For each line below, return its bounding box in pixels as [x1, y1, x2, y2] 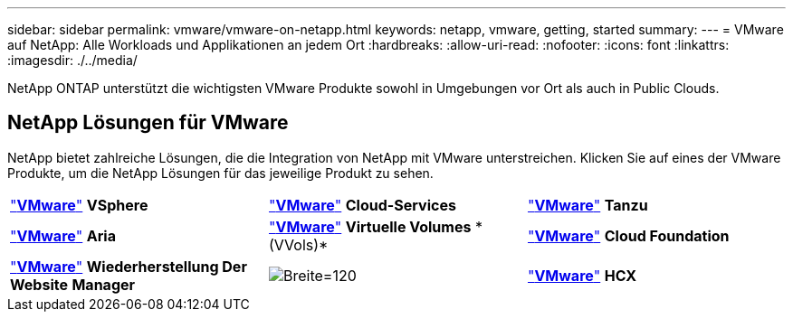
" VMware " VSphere [10, 195, 148, 214]
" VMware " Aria [10, 226, 116, 245]
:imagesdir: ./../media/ [7, 52, 138, 68]
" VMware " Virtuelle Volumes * [268, 217, 482, 236]
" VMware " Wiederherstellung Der [10, 257, 247, 276]
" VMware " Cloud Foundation [527, 226, 730, 245]
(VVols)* [268, 235, 329, 254]
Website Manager [10, 275, 136, 294]
